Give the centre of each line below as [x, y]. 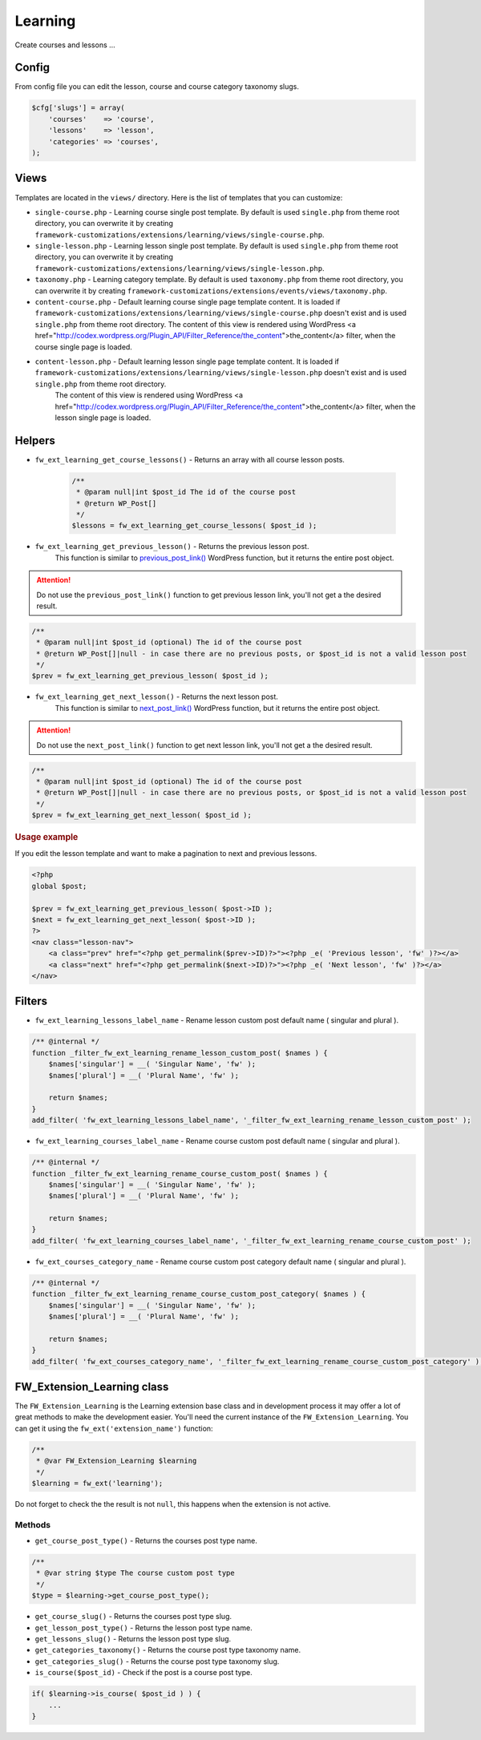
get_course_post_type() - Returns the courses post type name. [146, 1541]
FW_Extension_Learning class [92, 1387]
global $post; [59, 886]
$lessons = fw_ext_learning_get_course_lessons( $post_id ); [194, 526]
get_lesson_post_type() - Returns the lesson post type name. [143, 1628]
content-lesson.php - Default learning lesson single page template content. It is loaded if [187, 361]
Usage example [46, 838]
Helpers [35, 440]
